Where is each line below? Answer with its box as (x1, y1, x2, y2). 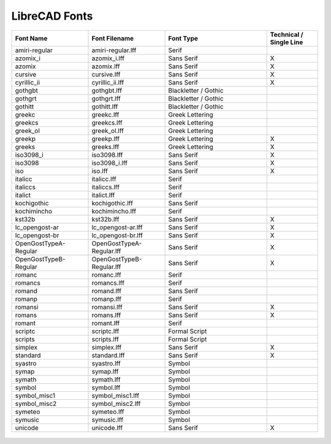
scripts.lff (91, 335, 120, 343)
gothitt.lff (91, 102, 118, 110)
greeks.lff (91, 142, 120, 151)
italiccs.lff (91, 183, 120, 191)
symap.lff (91, 367, 119, 375)
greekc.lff (91, 110, 120, 119)
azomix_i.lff (91, 54, 125, 63)
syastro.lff (91, 359, 121, 367)
